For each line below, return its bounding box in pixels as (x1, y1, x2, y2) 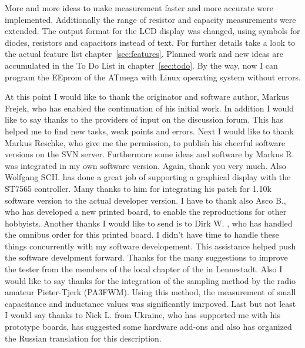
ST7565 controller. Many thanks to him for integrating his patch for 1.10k (5, 182, 272, 194)
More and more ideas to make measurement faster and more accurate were (5, 2, 273, 13)
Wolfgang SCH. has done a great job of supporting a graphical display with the (5, 171, 291, 183)
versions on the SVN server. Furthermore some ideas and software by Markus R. (5, 148, 294, 160)
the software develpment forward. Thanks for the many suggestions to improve (5, 251, 288, 263)
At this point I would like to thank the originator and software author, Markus (5, 90, 289, 103)
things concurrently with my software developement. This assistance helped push (5, 239, 296, 252)
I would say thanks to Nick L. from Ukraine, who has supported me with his (5, 309, 280, 321)
